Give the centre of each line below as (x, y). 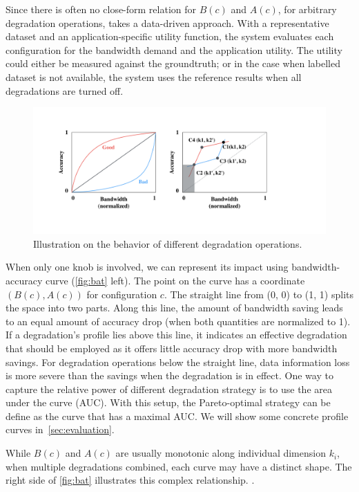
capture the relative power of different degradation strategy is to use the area (169, 389)
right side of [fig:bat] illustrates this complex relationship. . (130, 480)
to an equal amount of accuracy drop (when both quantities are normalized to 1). (178, 321)
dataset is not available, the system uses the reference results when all (154, 76)
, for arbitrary (307, 9)
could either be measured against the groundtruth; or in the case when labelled (173, 63)
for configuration (122, 294)
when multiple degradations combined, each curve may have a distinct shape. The (179, 466)
